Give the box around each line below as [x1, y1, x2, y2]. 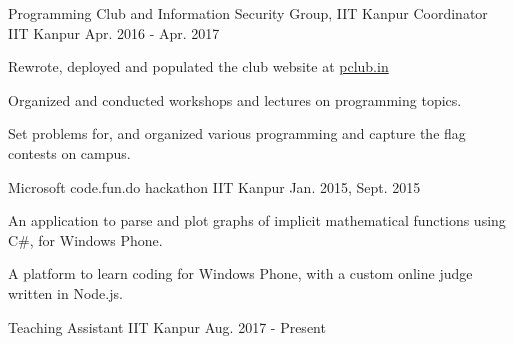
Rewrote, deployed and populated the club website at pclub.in [8, 56, 389, 77]
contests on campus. [8, 142, 131, 163]
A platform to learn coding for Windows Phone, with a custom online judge [8, 263, 473, 284]
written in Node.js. [8, 282, 123, 303]
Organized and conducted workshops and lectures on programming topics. [8, 89, 462, 110]
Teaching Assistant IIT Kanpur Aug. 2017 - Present [8, 316, 326, 337]
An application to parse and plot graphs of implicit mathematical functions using [8, 210, 506, 231]
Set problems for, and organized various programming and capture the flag [8, 123, 466, 144]
